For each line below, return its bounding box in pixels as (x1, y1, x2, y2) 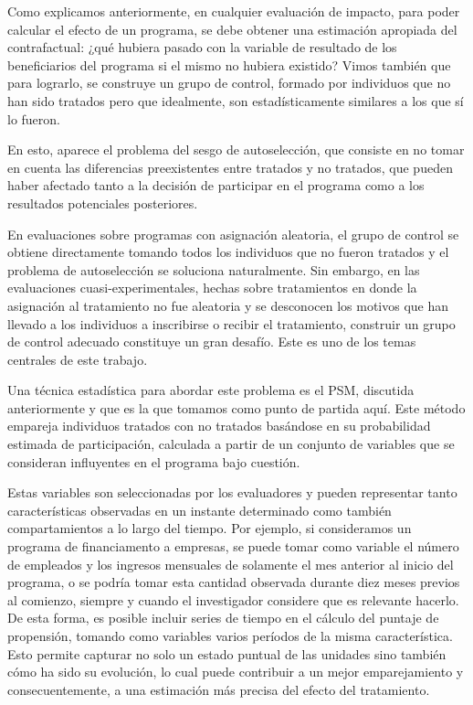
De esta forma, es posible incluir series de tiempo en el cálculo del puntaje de (7, 608, 439, 627)
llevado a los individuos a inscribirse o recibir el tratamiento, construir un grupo (7, 314, 456, 333)
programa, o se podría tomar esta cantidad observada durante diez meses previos (7, 572, 460, 592)
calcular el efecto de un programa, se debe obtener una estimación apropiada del (7, 19, 457, 38)
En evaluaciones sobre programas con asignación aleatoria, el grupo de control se (7, 224, 459, 243)
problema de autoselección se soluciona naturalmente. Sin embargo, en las (7, 260, 420, 279)
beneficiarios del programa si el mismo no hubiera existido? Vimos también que (7, 55, 451, 74)
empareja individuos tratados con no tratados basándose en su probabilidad (7, 416, 431, 435)
